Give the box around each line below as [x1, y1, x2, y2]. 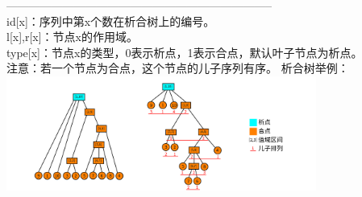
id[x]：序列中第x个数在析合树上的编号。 [6, 12, 215, 29]
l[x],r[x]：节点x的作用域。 [6, 28, 139, 45]
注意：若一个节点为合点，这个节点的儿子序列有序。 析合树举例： [6, 60, 349, 76]
